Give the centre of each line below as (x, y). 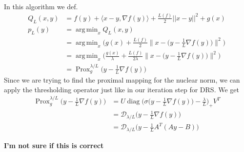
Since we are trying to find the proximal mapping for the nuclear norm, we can (122, 80)
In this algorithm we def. (41, 6)
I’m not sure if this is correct (54, 145)
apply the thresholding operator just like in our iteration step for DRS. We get (122, 89)
